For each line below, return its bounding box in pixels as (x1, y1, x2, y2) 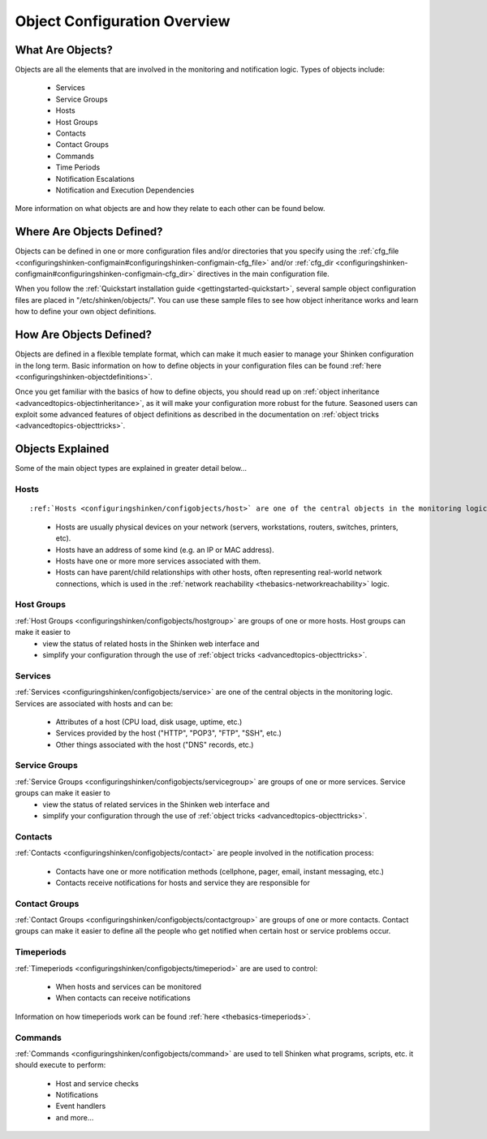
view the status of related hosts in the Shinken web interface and (42, 638, 260, 649)
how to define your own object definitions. (15, 307, 157, 317)
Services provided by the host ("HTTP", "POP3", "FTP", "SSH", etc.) (55, 728, 282, 738)
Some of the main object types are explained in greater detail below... (15, 464, 248, 473)
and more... (55, 1112, 94, 1122)
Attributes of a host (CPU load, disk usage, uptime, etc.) (55, 717, 243, 727)
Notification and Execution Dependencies (55, 185, 195, 195)
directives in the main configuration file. (196, 269, 330, 279)
